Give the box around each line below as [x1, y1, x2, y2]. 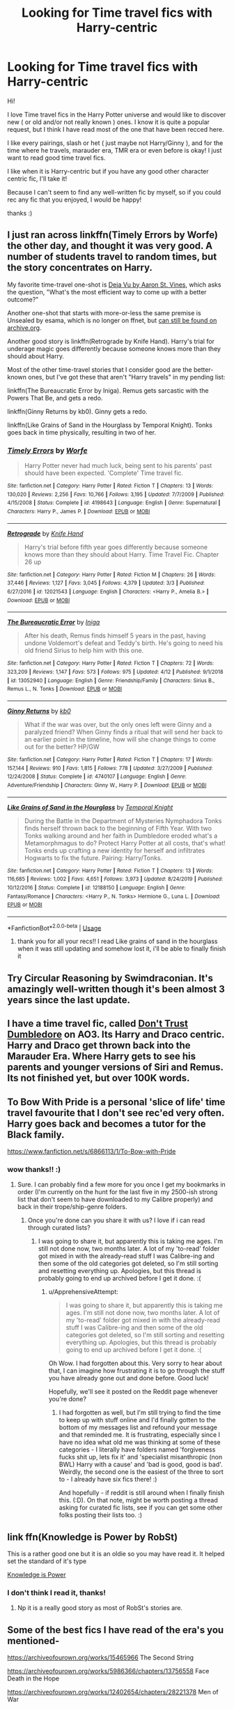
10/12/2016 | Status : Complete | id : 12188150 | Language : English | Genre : [7, 884, 186, 891]
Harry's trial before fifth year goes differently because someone [24, 543, 208, 551]
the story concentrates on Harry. [7, 262, 153, 273]
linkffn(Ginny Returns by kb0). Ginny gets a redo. [7, 407, 148, 416]
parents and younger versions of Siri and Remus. [7, 1062, 224, 1074]
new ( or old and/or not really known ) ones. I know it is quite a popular [7, 117, 210, 126]
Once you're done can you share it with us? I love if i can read [27, 1216, 205, 1225]
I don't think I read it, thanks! [7, 1588, 106, 1598]
